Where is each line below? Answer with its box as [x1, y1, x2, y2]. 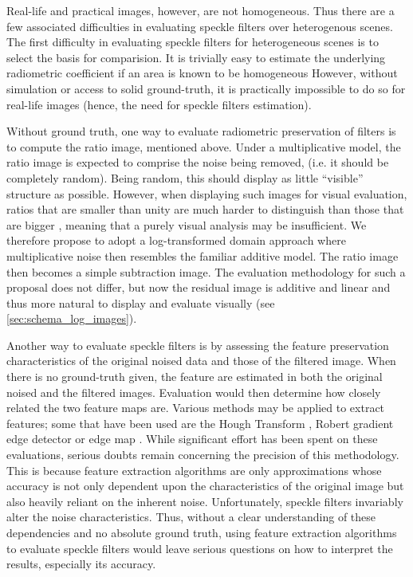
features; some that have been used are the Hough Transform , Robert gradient [6, 414, 394, 431]
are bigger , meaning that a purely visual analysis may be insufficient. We [6, 216, 367, 233]
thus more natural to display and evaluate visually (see [6, 294, 275, 311]
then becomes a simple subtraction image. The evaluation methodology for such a [6, 263, 406, 280]
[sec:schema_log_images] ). [6, 310, 137, 327]
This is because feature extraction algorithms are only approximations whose [6, 461, 382, 478]
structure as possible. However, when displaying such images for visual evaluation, [6, 185, 407, 202]
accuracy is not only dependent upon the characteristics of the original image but [6, 477, 404, 494]
